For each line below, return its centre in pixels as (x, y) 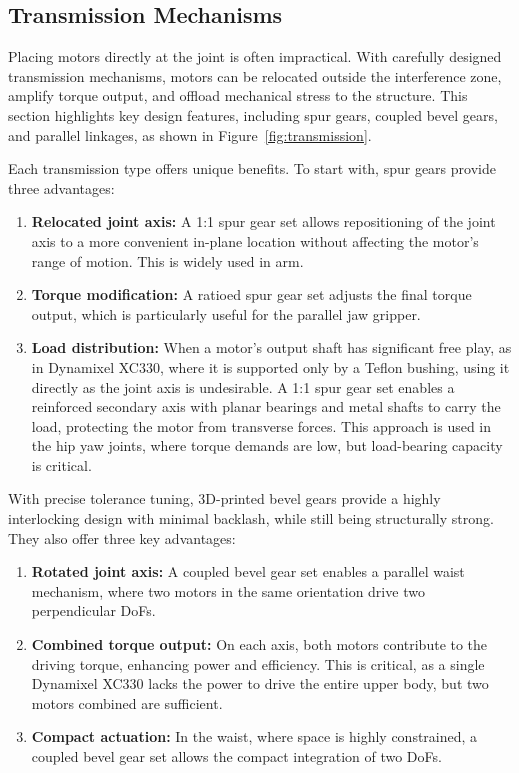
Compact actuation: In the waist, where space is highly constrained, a (254, 736)
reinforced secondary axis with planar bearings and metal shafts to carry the (266, 406)
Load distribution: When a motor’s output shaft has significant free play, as (271, 347)
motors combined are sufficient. (127, 702)
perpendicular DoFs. (93, 610)
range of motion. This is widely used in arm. (167, 260)
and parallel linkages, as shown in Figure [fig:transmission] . (190, 134)
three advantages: (61, 187)
